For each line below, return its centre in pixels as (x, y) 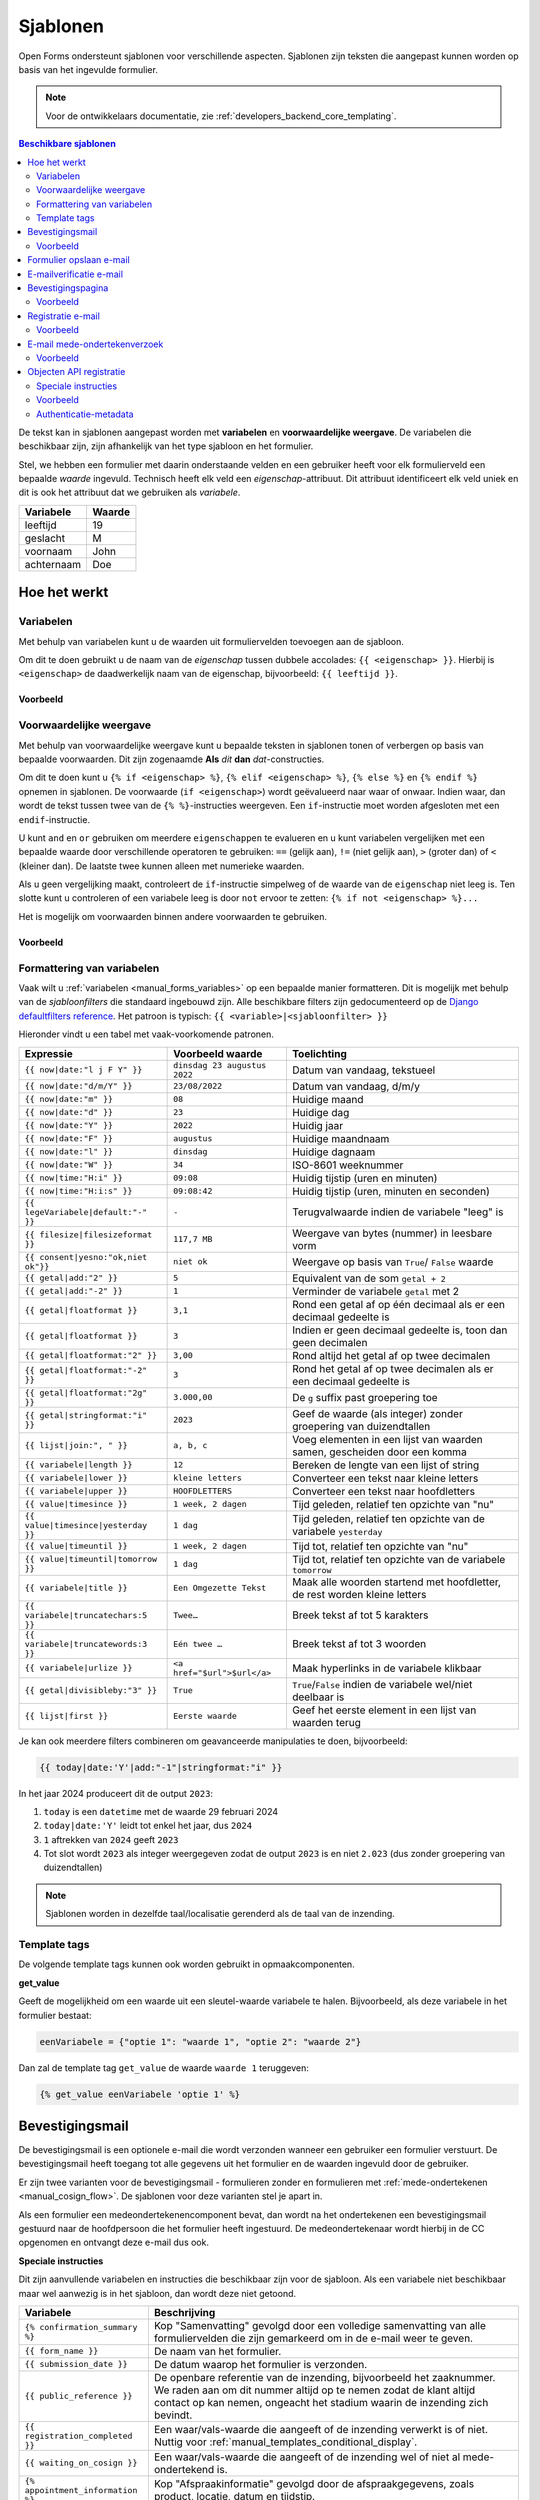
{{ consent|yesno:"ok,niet (86, 1256)
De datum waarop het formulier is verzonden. (260, 2364)
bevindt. (173, 2415)
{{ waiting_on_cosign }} (81, 2463)
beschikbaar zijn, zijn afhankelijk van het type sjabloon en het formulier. (166, 446)
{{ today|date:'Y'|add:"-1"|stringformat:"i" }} (161, 1767)
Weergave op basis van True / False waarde (392, 1262)
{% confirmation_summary (81, 2326)
